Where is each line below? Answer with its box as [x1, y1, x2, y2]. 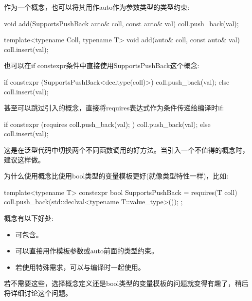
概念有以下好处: [4, 212, 54, 223]
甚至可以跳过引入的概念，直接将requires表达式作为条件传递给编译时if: [4, 103, 224, 113]
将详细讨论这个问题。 [4, 287, 72, 298]
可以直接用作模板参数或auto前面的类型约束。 [15, 246, 159, 256]
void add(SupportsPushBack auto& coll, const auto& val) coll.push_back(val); [4, 18, 239, 28]
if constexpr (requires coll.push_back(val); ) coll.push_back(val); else [4, 119, 211, 129]
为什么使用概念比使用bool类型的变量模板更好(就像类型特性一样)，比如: [4, 171, 229, 181]
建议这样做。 [4, 154, 45, 164]
